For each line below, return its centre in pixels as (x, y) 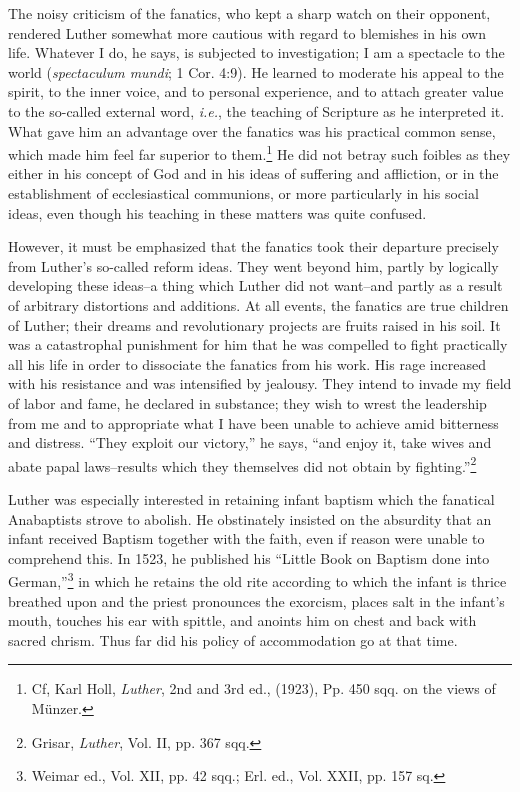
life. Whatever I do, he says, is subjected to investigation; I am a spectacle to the (256, 52)
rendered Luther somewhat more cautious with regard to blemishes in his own (247, 32)
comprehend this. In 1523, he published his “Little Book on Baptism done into (249, 557)
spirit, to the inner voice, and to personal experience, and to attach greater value (256, 91)
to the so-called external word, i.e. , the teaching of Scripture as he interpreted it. (256, 110)
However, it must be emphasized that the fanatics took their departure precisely (253, 246)
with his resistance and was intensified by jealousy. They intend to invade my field (260, 383)
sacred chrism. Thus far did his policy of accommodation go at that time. (233, 639)
